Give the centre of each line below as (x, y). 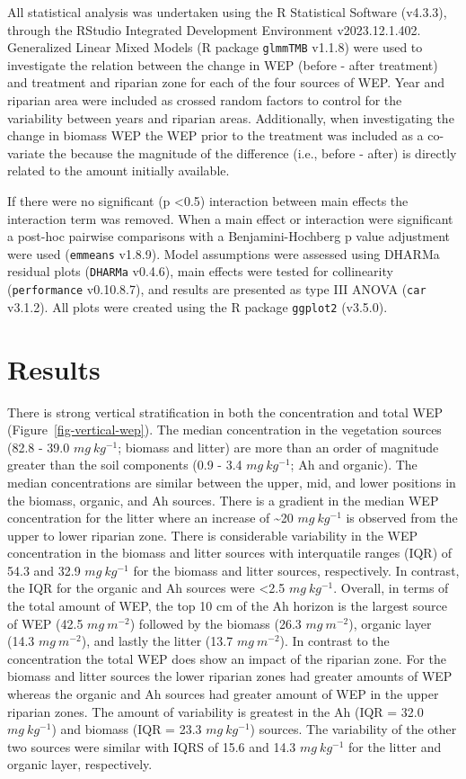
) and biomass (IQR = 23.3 (127, 729)
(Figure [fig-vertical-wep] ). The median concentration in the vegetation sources (224, 430)
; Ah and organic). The (354, 465)
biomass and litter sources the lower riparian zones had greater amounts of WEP (230, 676)
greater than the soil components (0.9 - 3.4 (125, 465)
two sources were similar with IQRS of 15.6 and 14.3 (152, 746)
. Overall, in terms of (391, 588)
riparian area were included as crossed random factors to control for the (205, 100)
